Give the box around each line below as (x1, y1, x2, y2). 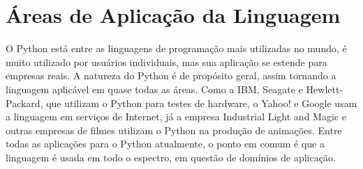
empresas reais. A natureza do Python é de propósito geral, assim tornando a (6, 68, 336, 83)
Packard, (6, 95, 43, 110)
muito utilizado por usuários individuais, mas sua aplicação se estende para (6, 54, 327, 69)
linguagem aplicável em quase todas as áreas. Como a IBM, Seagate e (6, 81, 303, 96)
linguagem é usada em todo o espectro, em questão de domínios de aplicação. (6, 150, 336, 164)
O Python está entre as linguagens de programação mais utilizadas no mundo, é (6, 41, 347, 56)
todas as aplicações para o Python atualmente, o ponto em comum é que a (6, 136, 325, 151)
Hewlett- (306, 81, 343, 96)
